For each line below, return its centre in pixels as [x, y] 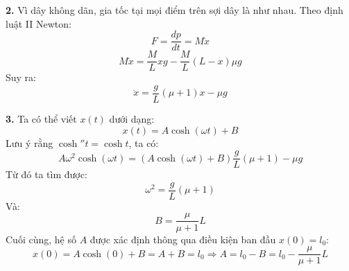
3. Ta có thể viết [41, 118]
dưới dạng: [132, 118]
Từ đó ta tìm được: [46, 174]
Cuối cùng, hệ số [41, 239]
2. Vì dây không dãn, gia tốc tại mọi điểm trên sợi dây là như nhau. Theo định [174, 10]
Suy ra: [21, 77]
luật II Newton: [39, 23]
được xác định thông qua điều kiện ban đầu [183, 239]
